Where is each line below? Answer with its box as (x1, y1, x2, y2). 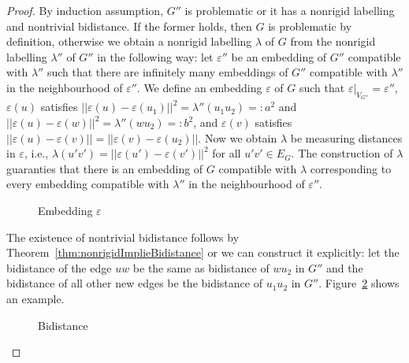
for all (212, 145, 241, 161)
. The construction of (291, 145, 393, 161)
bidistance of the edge (6, 259, 112, 276)
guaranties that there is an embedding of (6, 160, 203, 176)
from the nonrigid (290, 33, 376, 50)
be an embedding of (231, 48, 327, 65)
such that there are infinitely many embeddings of (46, 64, 288, 80)
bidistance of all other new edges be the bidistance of (6, 275, 262, 291)
